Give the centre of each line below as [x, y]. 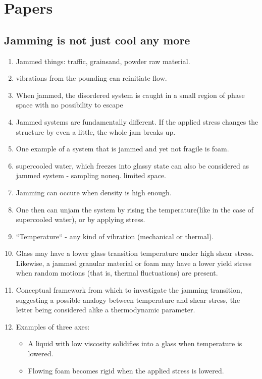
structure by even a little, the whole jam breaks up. [96, 131]
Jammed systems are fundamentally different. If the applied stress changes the [137, 121]
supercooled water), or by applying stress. [81, 219]
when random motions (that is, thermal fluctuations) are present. [117, 273]
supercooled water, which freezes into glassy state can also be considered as [132, 165]
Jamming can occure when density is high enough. [94, 192]
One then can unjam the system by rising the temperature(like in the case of [135, 209]
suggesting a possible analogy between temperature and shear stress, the [128, 300]
